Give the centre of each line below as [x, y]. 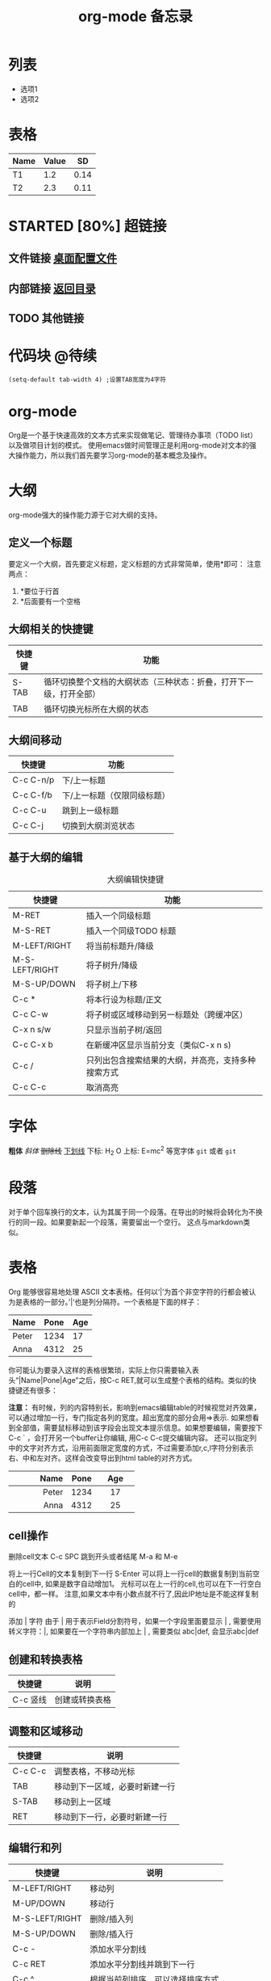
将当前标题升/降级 [120, 946]
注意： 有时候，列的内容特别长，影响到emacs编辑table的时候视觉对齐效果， [135, 1407]
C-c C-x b [33, 1045]
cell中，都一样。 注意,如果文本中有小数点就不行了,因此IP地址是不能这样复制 [133, 1594]
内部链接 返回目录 [52, 288]
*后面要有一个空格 [50, 601]
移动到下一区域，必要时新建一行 [115, 1787]
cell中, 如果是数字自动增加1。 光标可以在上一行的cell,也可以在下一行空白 [142, 1584]
